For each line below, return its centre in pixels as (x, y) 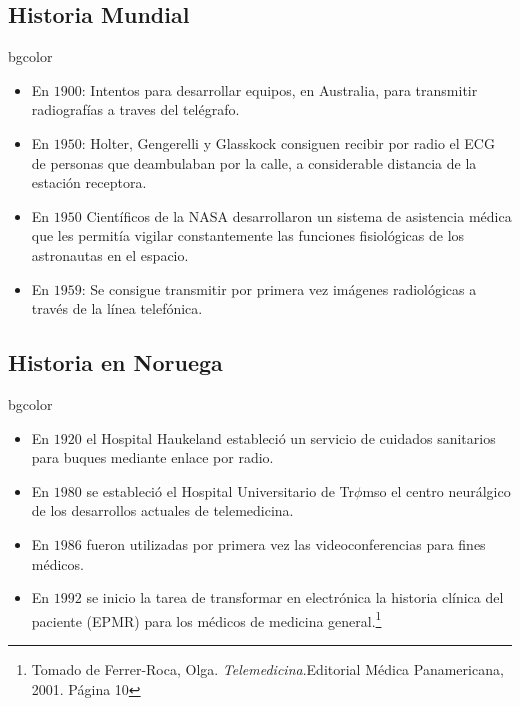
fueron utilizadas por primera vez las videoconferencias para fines (286, 543)
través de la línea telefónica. (117, 308)
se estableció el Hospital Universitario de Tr (220, 490)
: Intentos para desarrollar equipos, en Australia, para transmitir (279, 89)
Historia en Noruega (115, 362)
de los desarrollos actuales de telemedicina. (162, 510)
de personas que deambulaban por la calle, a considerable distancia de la (254, 162)
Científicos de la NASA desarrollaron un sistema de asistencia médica (299, 215)
